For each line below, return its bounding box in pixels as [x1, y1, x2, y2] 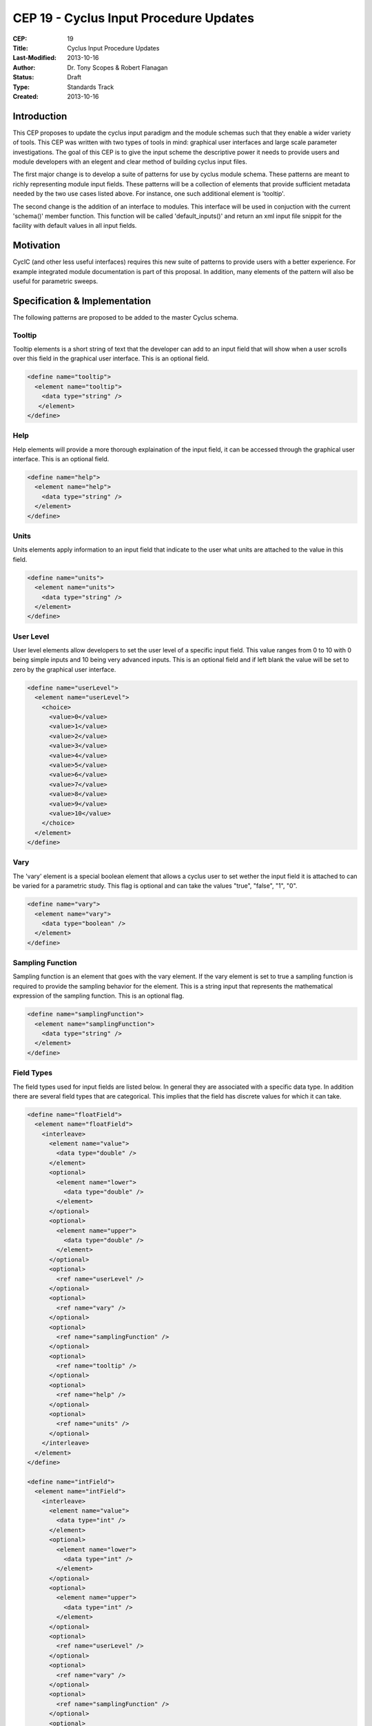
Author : [12, 63, 36, 72]
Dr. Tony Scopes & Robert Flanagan [67, 63, 168, 72]
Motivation [12, 240, 61, 251]
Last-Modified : [12, 54, 56, 62]
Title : [12, 43, 29, 52]
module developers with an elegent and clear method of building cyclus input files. [12, 157, 247, 166]
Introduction [12, 110, 68, 122]
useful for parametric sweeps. [12, 277, 99, 285]
